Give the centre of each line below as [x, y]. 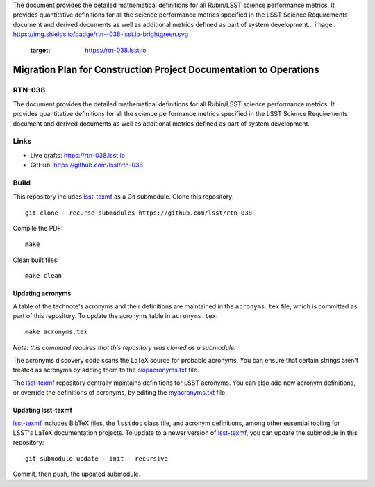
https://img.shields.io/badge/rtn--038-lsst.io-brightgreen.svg [101, 34]
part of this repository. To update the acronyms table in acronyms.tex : [115, 315]
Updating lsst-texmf [43, 411]
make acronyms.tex [57, 332]
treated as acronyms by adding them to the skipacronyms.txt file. [106, 370]
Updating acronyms [42, 294]
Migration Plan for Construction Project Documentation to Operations [166, 70]
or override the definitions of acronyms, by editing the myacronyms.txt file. [120, 393]
